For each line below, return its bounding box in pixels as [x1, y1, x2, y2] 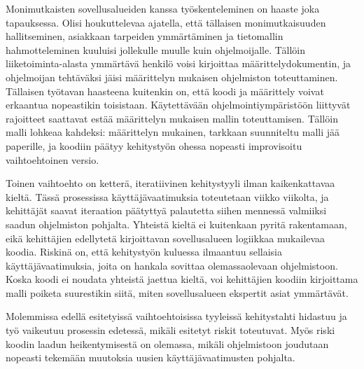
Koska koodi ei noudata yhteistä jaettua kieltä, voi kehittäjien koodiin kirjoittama [6, 272, 358, 286]
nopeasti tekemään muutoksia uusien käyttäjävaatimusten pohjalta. [6, 350, 295, 365]
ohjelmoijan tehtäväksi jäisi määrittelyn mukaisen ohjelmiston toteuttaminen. [6, 69, 338, 84]
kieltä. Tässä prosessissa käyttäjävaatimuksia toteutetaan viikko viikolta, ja [6, 189, 329, 204]
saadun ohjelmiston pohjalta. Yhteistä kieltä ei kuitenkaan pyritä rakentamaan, [6, 216, 347, 231]
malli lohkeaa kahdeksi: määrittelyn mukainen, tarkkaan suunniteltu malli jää [6, 125, 340, 139]
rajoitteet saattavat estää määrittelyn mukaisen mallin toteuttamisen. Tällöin [6, 111, 338, 125]
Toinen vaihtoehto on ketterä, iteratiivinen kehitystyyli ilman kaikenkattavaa [6, 176, 335, 190]
